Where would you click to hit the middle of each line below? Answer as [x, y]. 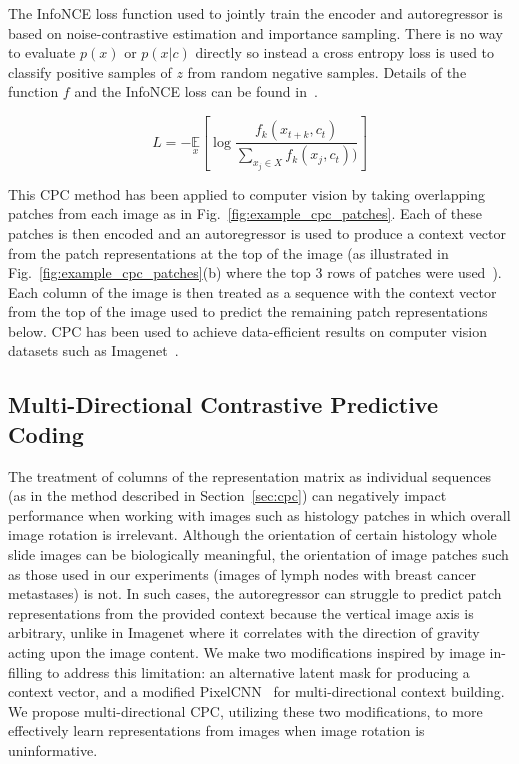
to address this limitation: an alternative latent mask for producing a [258, 671]
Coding [46, 433]
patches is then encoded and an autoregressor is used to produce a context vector [257, 232]
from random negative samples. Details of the [327, 71]
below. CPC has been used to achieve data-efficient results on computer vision [247, 330]
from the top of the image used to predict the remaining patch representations [248, 311]
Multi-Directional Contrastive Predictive [223, 404]
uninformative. [53, 749]
